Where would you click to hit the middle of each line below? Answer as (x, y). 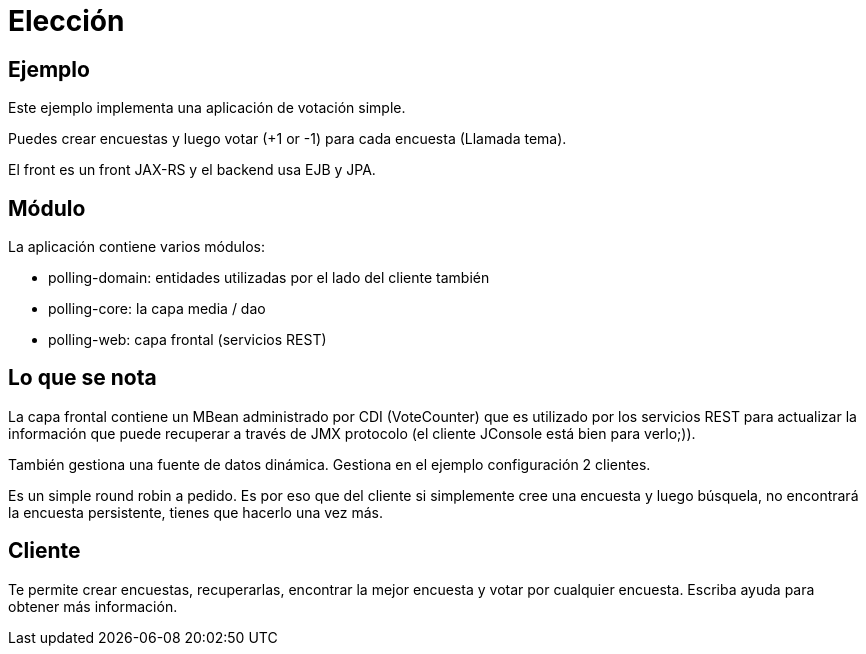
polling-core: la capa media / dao (157, 309)
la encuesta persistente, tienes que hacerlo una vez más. (195, 512)
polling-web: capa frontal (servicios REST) (187, 340)
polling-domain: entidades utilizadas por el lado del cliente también (269, 278)
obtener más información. (93, 606)
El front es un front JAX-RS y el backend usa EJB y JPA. (192, 170)
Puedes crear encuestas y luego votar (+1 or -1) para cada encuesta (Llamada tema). (287, 139)
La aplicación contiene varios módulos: (136, 247)
